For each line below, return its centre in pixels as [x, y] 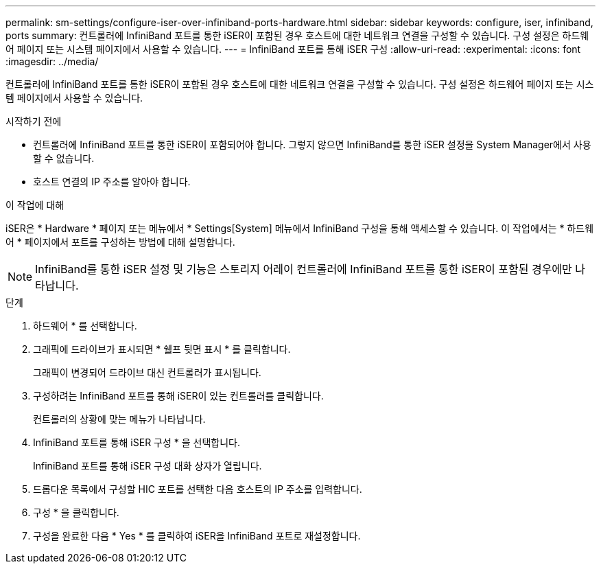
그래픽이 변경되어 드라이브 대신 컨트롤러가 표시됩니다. [147, 372]
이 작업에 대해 [35, 205]
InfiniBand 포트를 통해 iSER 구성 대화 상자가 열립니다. [148, 466]
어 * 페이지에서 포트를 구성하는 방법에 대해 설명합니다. [120, 242]
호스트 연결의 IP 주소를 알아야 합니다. [112, 182]
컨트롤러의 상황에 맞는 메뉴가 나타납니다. [119, 419]
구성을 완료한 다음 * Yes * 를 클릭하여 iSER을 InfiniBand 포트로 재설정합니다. [197, 536]
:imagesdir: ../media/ [52, 61]
